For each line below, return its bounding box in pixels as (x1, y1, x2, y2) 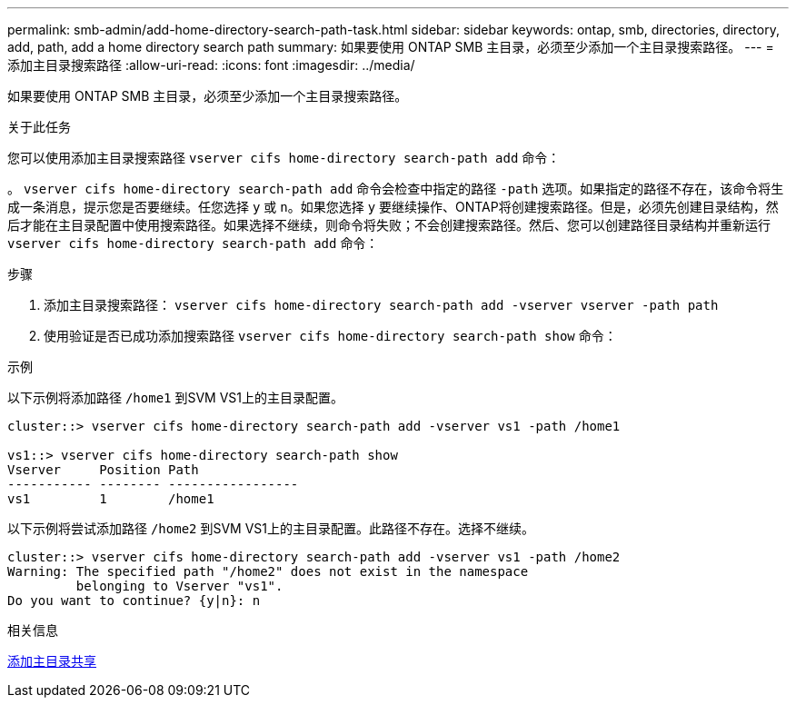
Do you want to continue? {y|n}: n (7, 593, 261, 608)
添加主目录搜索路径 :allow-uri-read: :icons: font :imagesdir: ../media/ (7, 57, 415, 73)
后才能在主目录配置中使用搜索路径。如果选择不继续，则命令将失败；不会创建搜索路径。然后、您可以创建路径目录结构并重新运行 (7, 217, 771, 233)
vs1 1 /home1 (7, 492, 214, 506)
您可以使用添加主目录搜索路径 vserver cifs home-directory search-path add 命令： (7, 150, 561, 165)
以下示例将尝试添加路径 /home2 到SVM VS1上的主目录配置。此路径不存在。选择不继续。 (7, 521, 535, 536)
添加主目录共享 (7, 653, 96, 669)
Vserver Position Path (7, 462, 199, 477)
